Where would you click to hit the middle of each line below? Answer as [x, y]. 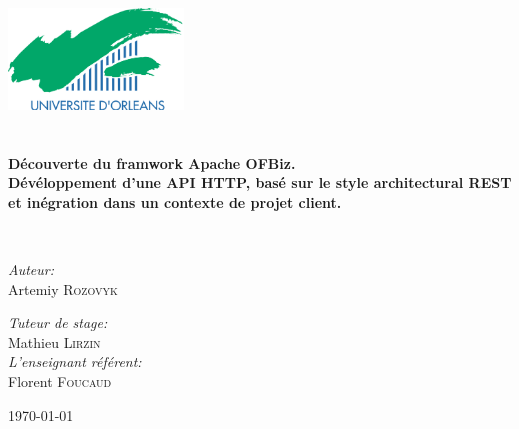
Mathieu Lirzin [54, 341]
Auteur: [31, 268]
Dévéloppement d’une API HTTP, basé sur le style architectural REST [260, 182]
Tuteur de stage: [58, 322]
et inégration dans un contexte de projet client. [175, 201]
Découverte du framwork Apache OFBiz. [152, 162]
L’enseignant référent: [75, 361]
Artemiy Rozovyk [63, 288]
